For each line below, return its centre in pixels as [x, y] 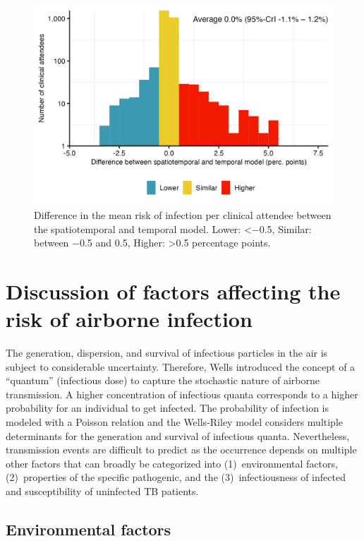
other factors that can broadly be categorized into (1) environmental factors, [172, 463]
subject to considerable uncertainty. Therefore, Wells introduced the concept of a [181, 366]
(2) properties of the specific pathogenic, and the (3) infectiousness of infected [176, 477]
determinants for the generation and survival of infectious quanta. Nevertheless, [178, 435]
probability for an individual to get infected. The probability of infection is [168, 408]
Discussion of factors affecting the [173, 291]
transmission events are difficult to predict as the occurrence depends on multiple [181, 450]
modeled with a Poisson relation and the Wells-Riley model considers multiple [175, 422]
